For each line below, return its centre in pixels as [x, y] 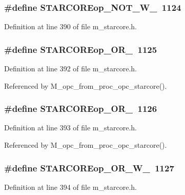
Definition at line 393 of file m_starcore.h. [70, 128]
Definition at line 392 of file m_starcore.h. [70, 69]
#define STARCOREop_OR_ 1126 [81, 109]
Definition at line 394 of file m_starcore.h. [70, 187]
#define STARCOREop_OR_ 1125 [81, 49]
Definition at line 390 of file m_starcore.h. [70, 26]
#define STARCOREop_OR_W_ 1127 [89, 168]
